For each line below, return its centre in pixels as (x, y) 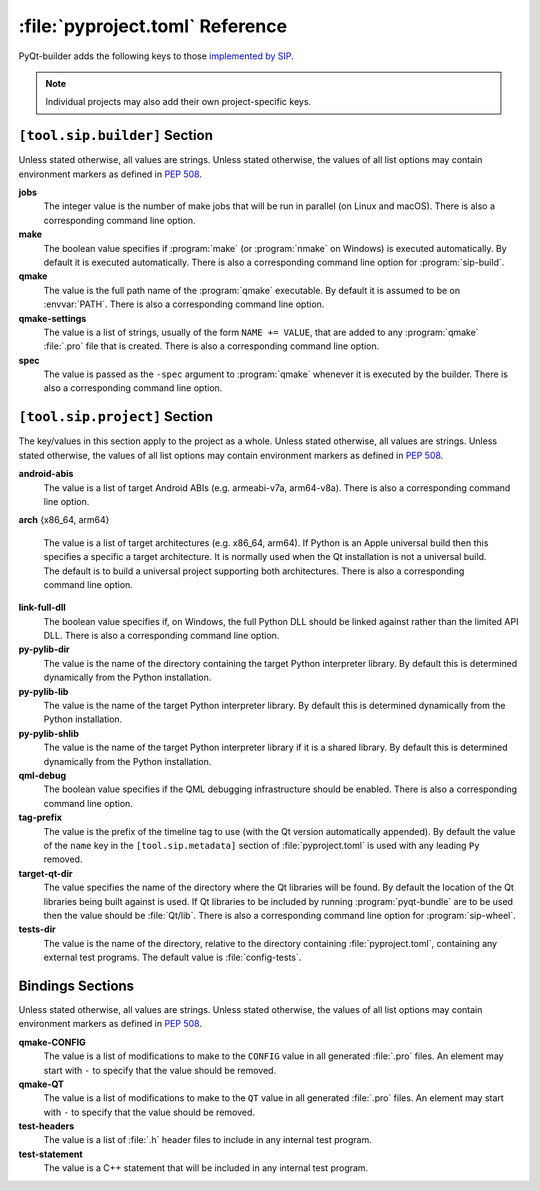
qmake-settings (52, 318)
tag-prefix (40, 817)
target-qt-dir (45, 873)
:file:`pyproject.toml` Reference (153, 26)
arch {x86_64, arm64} (64, 520)
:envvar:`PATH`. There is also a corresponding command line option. (184, 304)
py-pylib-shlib (48, 733)
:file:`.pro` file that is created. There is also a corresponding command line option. (211, 346)
